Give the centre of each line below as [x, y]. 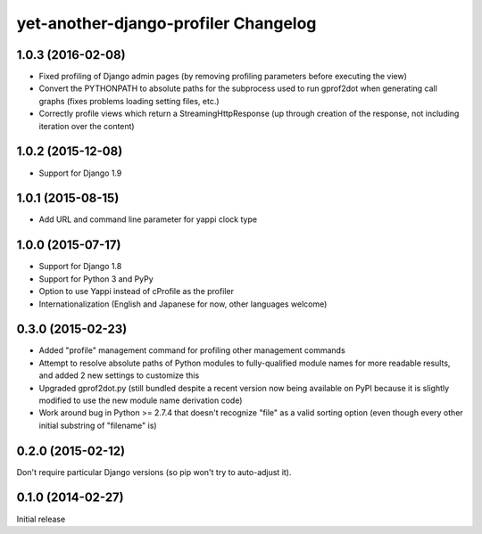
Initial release [41, 519]
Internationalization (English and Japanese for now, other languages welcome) [183, 304]
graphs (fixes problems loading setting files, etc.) [129, 101]
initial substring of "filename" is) [98, 425]
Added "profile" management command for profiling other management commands [192, 350]
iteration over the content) [87, 126]
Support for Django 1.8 [80, 267]
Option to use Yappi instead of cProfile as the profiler [136, 292]
